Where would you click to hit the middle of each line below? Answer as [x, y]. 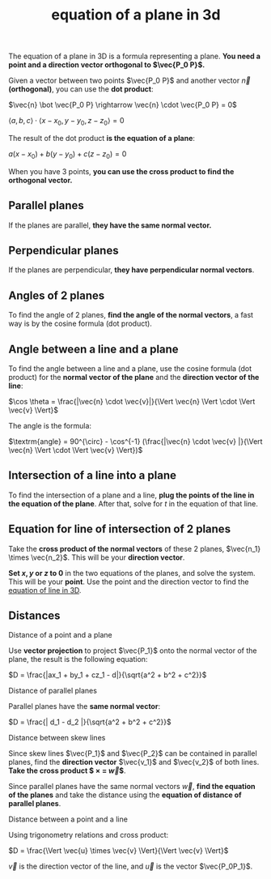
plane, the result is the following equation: [78, 659]
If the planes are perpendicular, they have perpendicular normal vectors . [131, 270]
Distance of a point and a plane [60, 635]
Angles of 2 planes [57, 295]
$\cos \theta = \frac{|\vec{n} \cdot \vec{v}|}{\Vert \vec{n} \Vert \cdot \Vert [132, 402]
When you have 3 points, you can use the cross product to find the [121, 171]
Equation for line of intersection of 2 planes [120, 529]
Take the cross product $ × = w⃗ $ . [68, 770]
